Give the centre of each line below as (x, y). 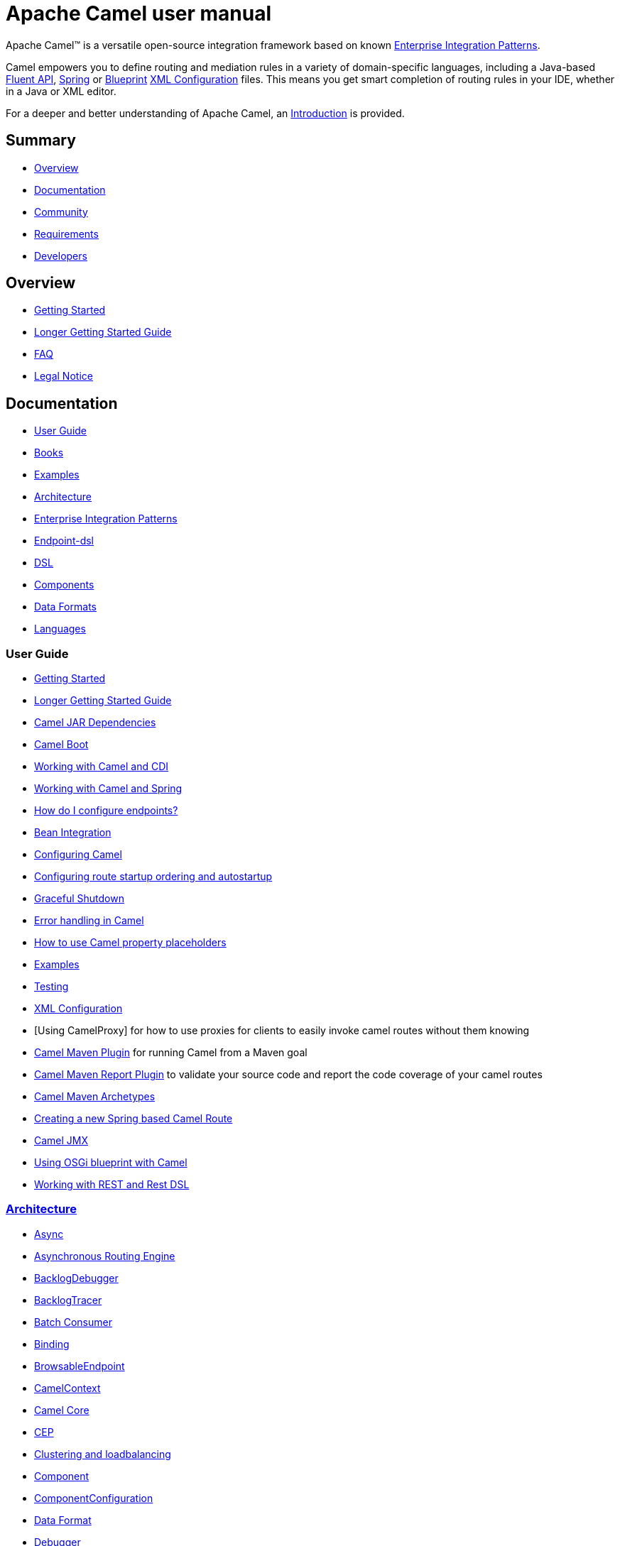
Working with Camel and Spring (108, 789)
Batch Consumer (73, 1322)
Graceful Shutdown (79, 899)
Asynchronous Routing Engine (105, 1256)
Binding (52, 1344)
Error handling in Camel (89, 921)
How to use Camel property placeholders (130, 943)
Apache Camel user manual (139, 13)
